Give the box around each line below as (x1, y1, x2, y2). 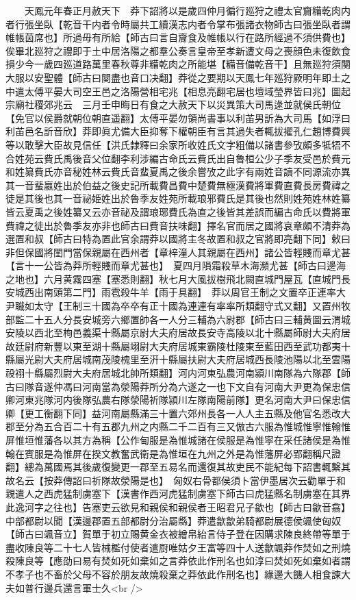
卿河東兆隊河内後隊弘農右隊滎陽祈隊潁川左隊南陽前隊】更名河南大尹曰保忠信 (5, 392, 351, 407)
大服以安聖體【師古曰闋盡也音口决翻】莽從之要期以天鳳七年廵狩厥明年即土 (5, 70, 341, 84)
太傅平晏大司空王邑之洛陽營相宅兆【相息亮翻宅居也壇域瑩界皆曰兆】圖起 (24, 84, 351, 98)
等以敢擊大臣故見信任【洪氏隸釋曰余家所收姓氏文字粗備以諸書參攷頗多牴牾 (5, 137, 341, 151)
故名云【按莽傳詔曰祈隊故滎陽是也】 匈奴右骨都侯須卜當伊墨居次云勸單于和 (5, 473, 346, 487)
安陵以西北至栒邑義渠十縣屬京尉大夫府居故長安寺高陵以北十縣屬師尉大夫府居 (5, 325, 351, 340)
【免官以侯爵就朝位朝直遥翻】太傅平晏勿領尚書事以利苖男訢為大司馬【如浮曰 (5, 110, 351, 125)
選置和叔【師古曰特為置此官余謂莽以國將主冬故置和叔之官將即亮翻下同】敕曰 (5, 232, 351, 246)
